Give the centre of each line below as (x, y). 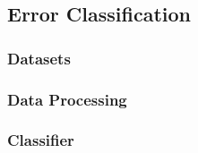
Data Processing (67, 99)
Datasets (39, 58)
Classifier (41, 140)
